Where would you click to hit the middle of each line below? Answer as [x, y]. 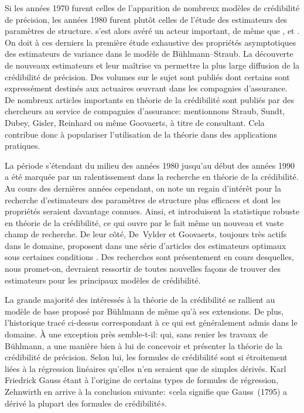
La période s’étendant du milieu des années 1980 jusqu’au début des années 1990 [150, 165]
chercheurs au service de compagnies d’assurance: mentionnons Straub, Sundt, [145, 111]
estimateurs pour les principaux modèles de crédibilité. [103, 280]
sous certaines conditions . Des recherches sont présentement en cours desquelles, [149, 257]
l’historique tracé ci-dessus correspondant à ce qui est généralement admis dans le [151, 322]
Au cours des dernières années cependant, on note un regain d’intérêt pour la [143, 188]
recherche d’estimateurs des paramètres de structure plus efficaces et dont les [143, 199]
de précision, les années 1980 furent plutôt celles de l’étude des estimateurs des [146, 19]
